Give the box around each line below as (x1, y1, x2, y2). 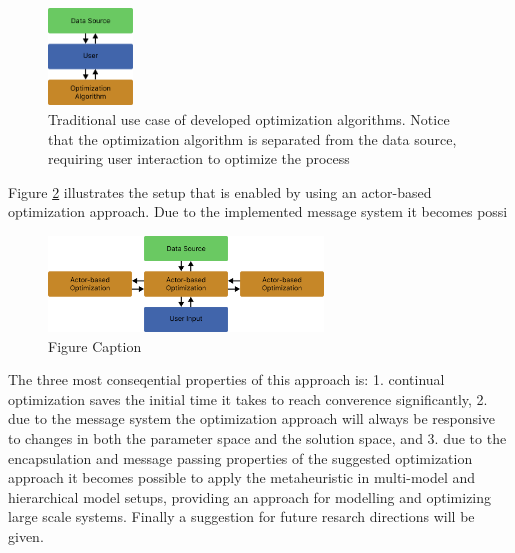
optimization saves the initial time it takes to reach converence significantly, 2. (8, 388, 488, 409)
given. (8, 525, 44, 546)
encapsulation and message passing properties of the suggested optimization (8, 447, 473, 468)
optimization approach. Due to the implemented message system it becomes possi (8, 201, 508, 222)
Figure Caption (48, 335, 142, 356)
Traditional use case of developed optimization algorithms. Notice (48, 108, 450, 129)
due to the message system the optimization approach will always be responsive (8, 408, 496, 429)
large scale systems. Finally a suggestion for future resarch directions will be (8, 506, 475, 527)
